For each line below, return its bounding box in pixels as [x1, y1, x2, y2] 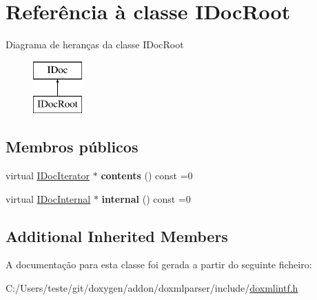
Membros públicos [6, 136, 139, 157]
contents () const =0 [101, 168, 193, 183]
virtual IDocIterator [6, 168, 90, 183]
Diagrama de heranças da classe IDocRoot [6, 37, 184, 52]
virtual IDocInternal [6, 191, 91, 206]
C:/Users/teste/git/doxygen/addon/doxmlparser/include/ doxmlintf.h [6, 281, 298, 295]
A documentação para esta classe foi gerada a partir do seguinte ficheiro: [6, 257, 312, 272]
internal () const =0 [101, 191, 191, 206]
